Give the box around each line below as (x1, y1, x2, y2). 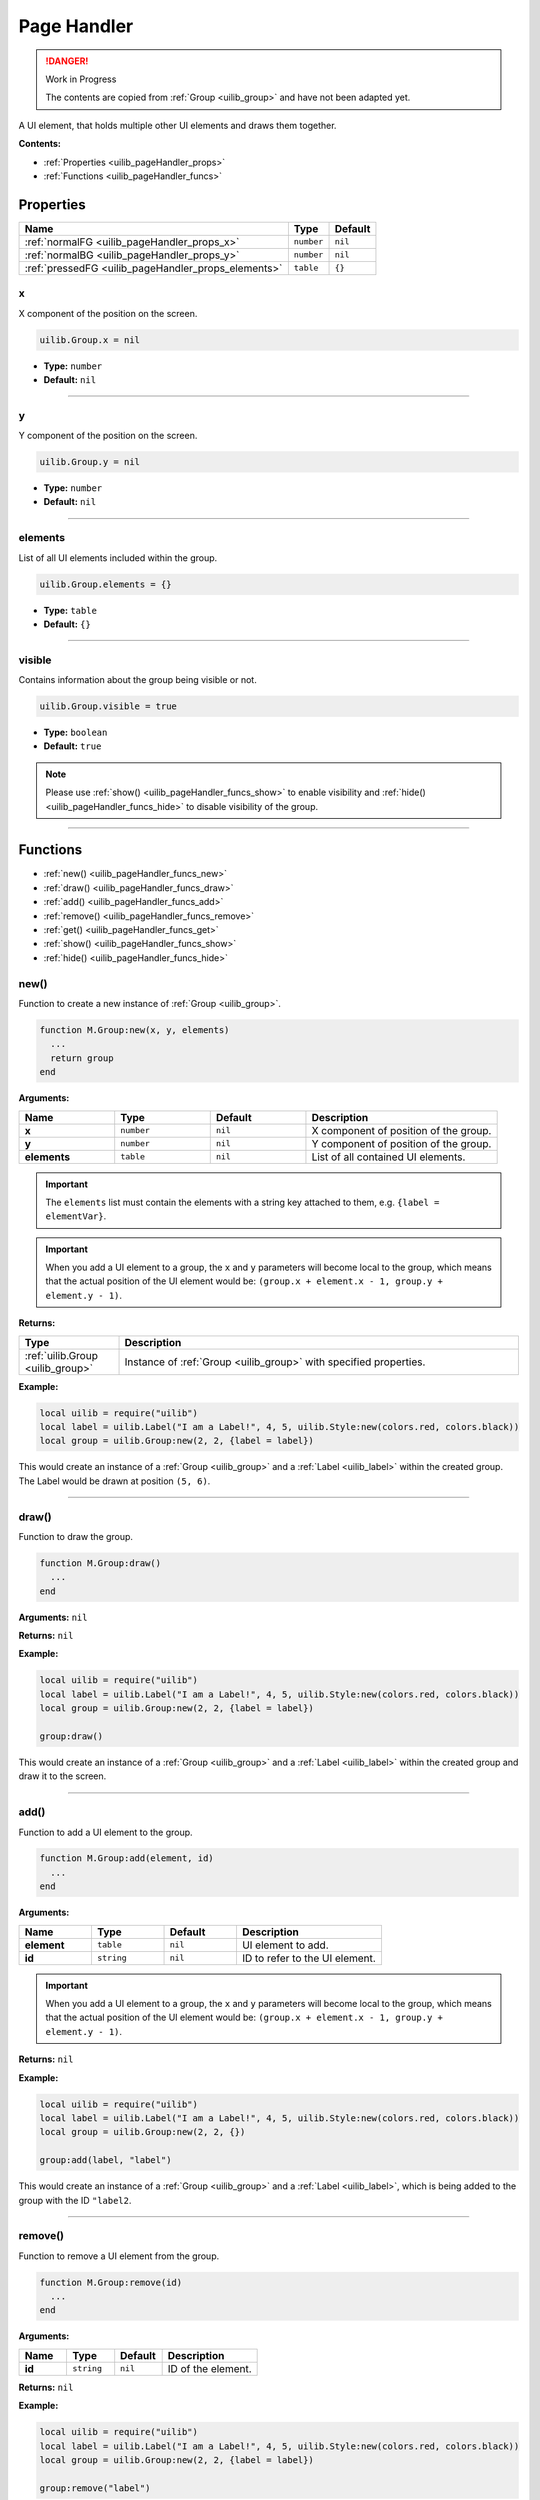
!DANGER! (45, 55, 89, 67)
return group (50, 1052, 114, 1064)
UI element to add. (241, 1938, 329, 1952)
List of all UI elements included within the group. (18, 551, 218, 564)
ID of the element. (167, 2361, 252, 2375)
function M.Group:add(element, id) (39, 1853, 214, 1864)
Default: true (43, 740, 102, 752)
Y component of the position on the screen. (18, 430, 198, 442)
